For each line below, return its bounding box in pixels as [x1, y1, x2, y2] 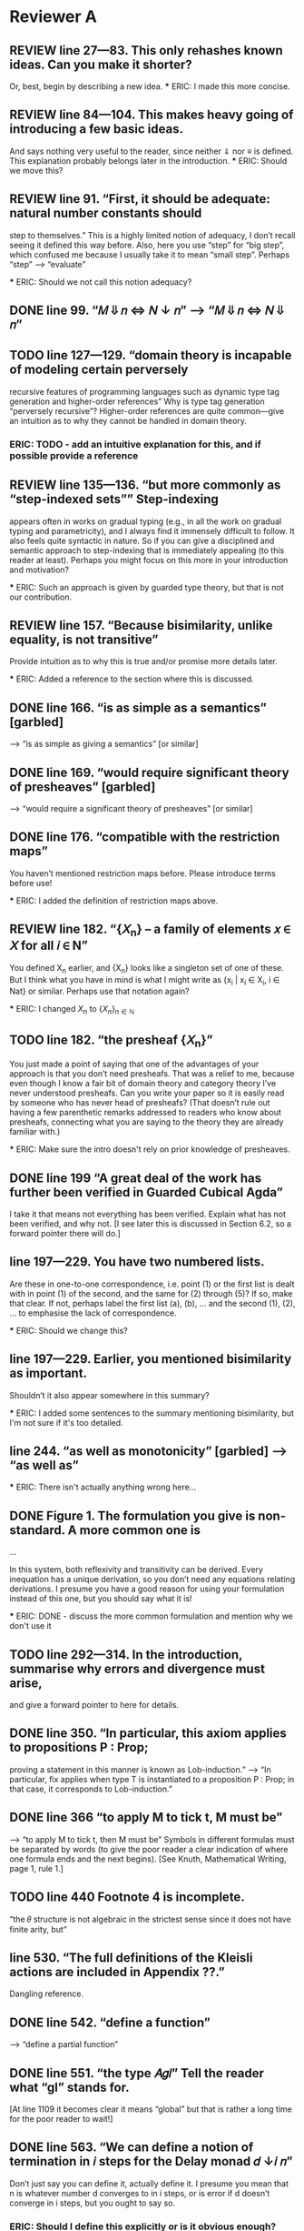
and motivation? [9, 564, 70, 575]
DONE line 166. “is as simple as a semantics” [9, 700, 268, 715]
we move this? [9, 165, 64, 176]
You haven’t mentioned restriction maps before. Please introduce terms [9, 867, 277, 879]
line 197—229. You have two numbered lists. [9, 1254, 265, 1270]
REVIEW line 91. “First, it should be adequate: [9, 191, 270, 207]
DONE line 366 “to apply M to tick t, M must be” [9, 1810, 283, 1825]
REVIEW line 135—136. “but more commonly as [9, 478, 281, 493]
